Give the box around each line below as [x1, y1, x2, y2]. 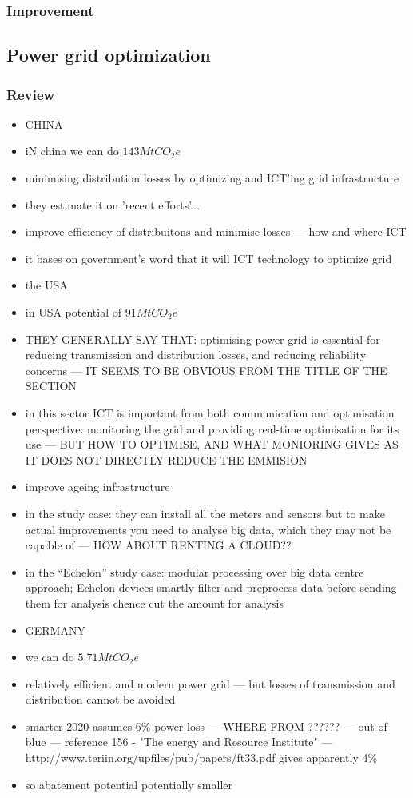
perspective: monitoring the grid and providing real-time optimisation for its [25, 420, 399, 437]
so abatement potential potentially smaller [25, 776, 232, 792]
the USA [25, 277, 68, 293]
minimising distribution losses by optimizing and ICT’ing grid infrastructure [25, 170, 399, 186]
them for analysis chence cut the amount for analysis [25, 594, 284, 611]
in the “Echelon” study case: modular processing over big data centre [25, 563, 364, 580]
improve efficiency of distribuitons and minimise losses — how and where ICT [25, 223, 407, 240]
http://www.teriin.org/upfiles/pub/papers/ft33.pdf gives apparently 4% [25, 749, 378, 766]
